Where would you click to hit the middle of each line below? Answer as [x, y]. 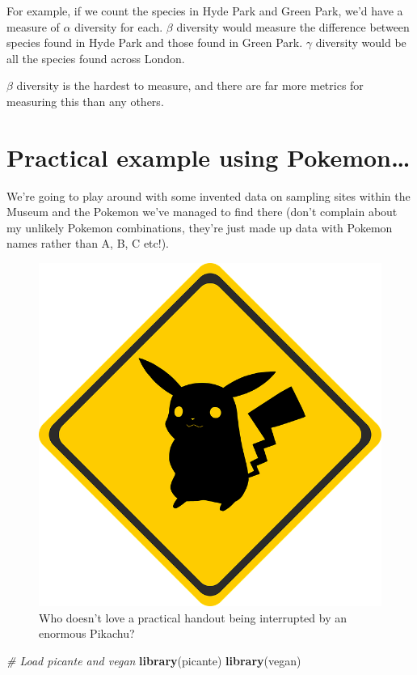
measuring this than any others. [85, 101]
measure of [33, 26]
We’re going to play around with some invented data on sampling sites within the [208, 195]
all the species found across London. [96, 58]
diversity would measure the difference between [293, 26]
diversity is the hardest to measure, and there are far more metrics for [190, 85]
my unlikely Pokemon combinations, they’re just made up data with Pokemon [200, 227]
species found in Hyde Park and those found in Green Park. [155, 42]
